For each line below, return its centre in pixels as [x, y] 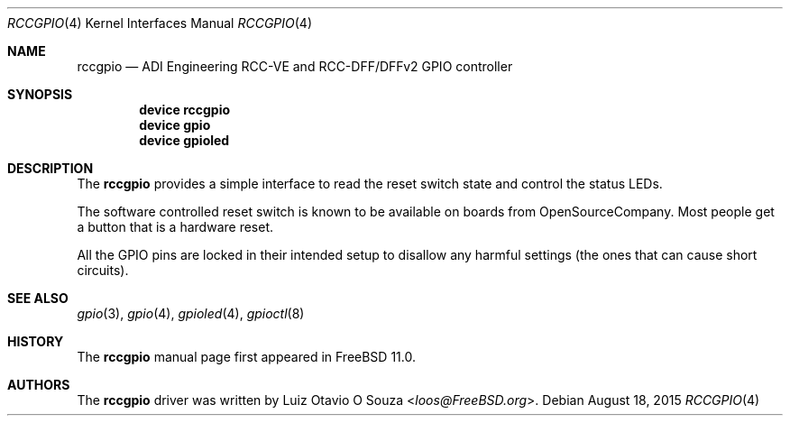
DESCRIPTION [51, 168]
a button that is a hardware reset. [175, 227]
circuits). [103, 270]
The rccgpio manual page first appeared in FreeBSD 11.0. [246, 357]
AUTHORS [39, 385]
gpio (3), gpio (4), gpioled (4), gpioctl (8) [191, 313]
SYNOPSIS [40, 94]
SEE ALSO [38, 298]
